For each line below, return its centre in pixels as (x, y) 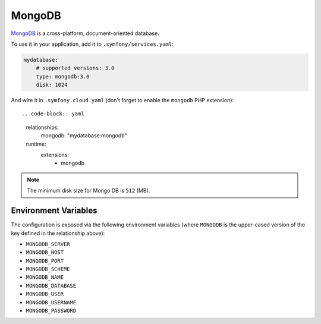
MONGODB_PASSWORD (51, 311)
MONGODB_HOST (45, 252)
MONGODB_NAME (45, 277)
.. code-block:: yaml (53, 114)
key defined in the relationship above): (58, 233)
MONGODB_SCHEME (48, 269)
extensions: (55, 155)
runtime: (36, 144)
